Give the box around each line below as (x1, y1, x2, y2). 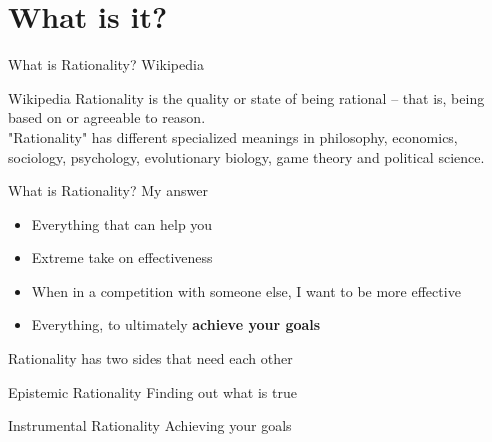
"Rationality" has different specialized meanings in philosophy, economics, (8, 126, 458, 147)
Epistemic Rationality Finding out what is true (8, 381, 297, 402)
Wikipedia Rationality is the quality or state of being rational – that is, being (8, 87, 485, 108)
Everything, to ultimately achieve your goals (31, 314, 321, 335)
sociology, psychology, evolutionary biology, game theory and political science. (8, 146, 485, 167)
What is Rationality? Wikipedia (8, 54, 204, 75)
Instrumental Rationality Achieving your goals (8, 415, 292, 436)
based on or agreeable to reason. (8, 107, 206, 128)
